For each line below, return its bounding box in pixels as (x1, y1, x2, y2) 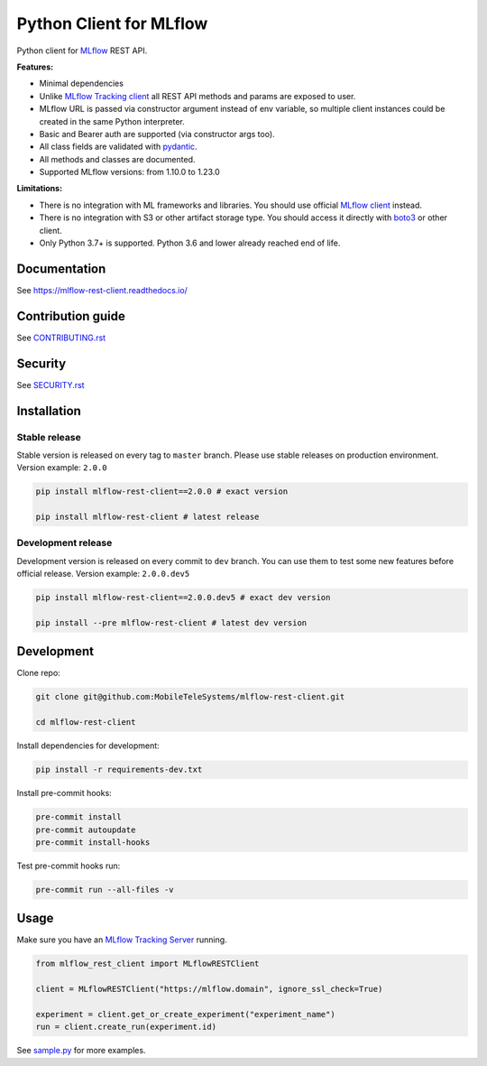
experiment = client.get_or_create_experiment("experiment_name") (35, 1009, 335, 1019)
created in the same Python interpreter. (39, 116, 185, 126)
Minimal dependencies (39, 78, 124, 89)
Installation (16, 403, 81, 419)
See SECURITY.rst (16, 379, 85, 390)
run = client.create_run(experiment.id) (35, 1022, 216, 1033)
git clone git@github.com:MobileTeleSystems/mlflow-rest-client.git (35, 691, 345, 702)
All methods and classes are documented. (39, 153, 196, 164)
